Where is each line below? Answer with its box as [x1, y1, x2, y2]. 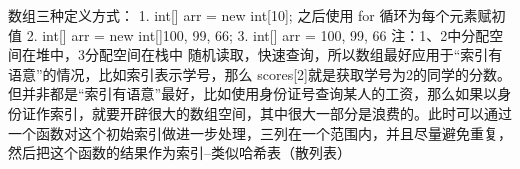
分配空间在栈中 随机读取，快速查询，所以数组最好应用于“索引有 [84, 44, 503, 65]
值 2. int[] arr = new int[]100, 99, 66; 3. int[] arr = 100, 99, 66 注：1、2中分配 [8, 24, 490, 45]
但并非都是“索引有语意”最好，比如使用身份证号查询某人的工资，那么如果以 [8, 83, 498, 104]
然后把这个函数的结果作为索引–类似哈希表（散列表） [8, 142, 351, 163]
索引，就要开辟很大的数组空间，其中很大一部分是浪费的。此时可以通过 [49, 102, 512, 123]
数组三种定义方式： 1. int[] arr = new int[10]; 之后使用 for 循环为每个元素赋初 [8, 5, 506, 25]
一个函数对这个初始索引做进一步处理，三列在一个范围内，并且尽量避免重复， [8, 122, 512, 143]
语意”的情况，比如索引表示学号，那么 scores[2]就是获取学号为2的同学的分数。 [8, 63, 512, 84]
